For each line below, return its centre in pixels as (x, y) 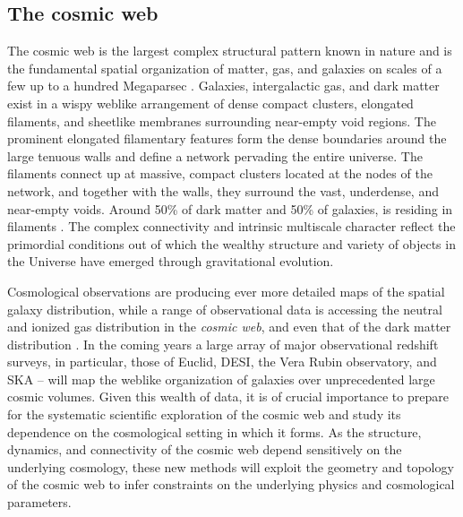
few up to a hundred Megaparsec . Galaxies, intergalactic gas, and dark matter (223, 86)
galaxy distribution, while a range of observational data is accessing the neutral (225, 309)
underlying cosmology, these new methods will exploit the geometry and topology (231, 466)
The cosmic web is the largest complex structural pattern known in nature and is (230, 51)
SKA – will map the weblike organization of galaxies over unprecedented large (221, 379)
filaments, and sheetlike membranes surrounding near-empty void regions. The (222, 121)
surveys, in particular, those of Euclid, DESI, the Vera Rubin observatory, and (222, 362)
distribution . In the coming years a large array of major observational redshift (223, 344)
